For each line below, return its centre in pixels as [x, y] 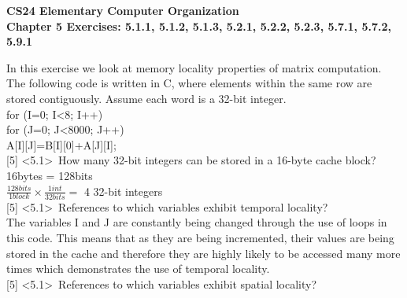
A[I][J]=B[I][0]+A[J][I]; [61, 144]
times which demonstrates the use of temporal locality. [138, 269]
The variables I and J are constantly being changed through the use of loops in [197, 222]
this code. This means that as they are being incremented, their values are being [200, 238]
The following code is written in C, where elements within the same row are [189, 83]
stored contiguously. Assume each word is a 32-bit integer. [146, 98]
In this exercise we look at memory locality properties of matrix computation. [194, 67]
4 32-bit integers [123, 191]
